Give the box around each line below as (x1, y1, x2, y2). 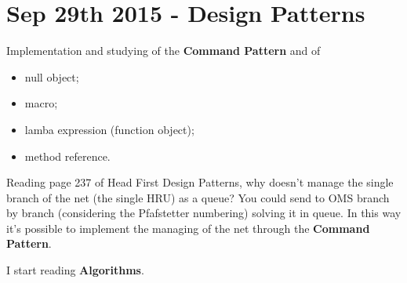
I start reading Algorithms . (6, 262, 144, 278)
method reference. (24, 147, 111, 164)
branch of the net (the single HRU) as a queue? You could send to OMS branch (6, 189, 390, 205)
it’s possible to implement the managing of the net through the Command (6, 220, 370, 236)
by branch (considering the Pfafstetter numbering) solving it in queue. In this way (6, 205, 402, 221)
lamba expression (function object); (24, 121, 194, 137)
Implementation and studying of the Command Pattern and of (6, 42, 321, 59)
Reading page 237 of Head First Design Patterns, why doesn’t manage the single (6, 174, 394, 190)
